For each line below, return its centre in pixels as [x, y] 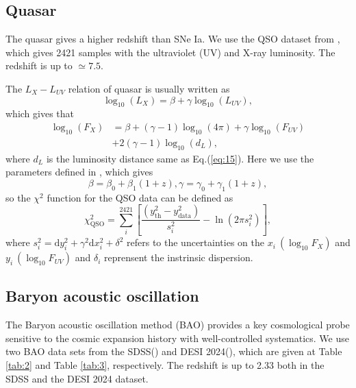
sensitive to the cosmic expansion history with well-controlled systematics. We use [177, 338]
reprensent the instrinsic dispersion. [179, 257]
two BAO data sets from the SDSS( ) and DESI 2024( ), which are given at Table [174, 351]
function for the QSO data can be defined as [140, 197]
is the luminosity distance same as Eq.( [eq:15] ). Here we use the [180, 158]
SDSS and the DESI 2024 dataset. [77, 378]
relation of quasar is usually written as [149, 88]
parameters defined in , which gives [79, 172]
